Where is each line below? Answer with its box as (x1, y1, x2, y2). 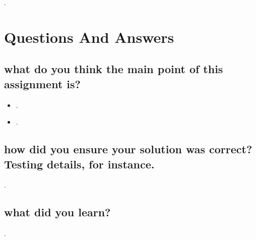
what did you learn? (4, 204, 111, 220)
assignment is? (4, 76, 81, 91)
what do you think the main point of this (4, 61, 223, 77)
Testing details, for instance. (4, 156, 155, 171)
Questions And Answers (4, 26, 174, 47)
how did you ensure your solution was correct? (4, 141, 252, 157)
